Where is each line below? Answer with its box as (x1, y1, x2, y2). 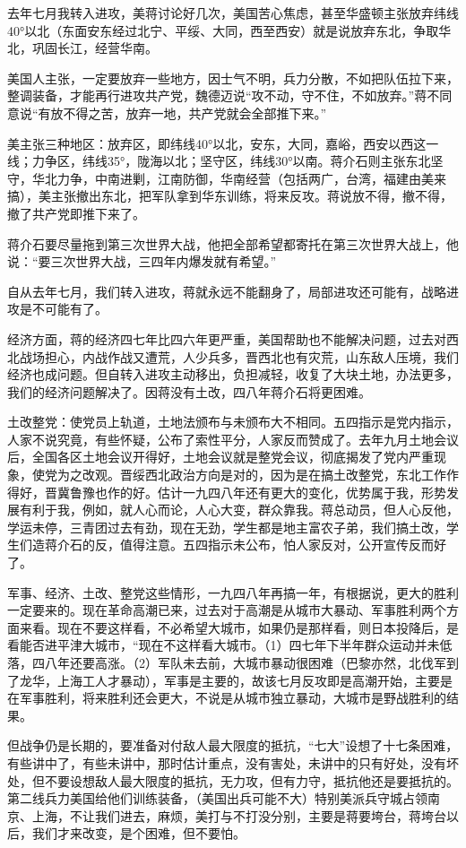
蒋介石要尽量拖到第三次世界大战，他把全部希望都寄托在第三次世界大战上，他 (7, 234, 459, 253)
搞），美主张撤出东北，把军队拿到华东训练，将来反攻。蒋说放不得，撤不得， (7, 186, 453, 205)
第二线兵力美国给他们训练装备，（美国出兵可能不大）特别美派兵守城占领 (7, 789, 427, 808)
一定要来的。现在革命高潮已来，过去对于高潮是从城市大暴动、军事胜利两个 (7, 601, 446, 619)
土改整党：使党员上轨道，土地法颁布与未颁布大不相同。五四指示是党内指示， (7, 412, 459, 431)
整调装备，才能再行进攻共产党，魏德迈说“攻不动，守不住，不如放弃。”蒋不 (7, 86, 440, 105)
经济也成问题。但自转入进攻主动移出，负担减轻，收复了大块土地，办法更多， (7, 365, 459, 384)
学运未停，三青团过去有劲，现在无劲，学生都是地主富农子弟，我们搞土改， (7, 517, 446, 536)
